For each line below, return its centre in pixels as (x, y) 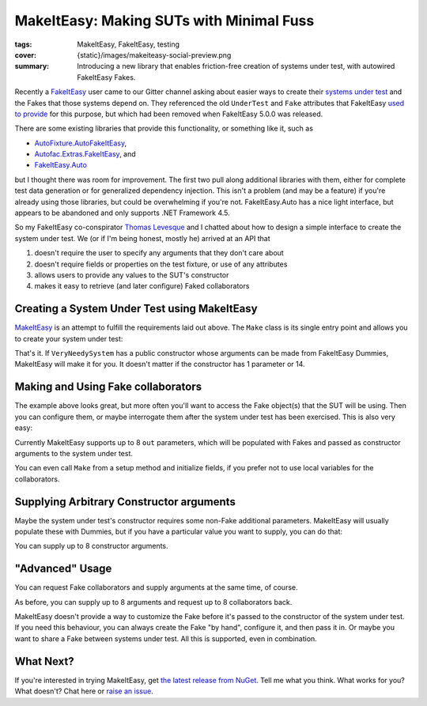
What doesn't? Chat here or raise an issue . (84, 691)
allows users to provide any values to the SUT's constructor (132, 275)
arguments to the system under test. (74, 453)
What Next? (44, 661)
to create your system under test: (69, 338)
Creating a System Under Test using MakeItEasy (136, 309)
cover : (26, 55)
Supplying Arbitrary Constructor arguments (125, 502)
